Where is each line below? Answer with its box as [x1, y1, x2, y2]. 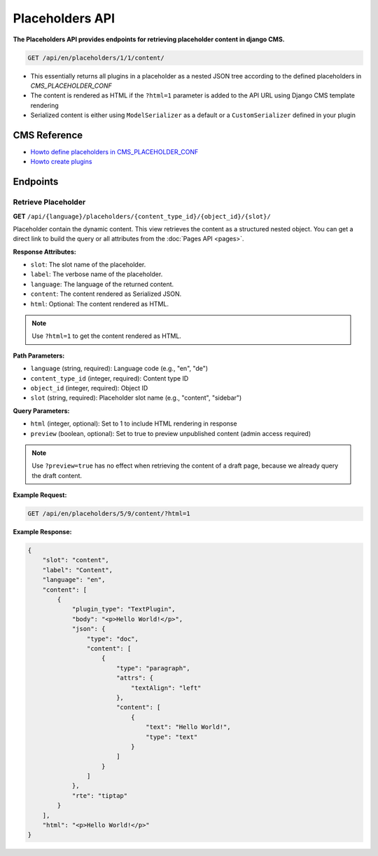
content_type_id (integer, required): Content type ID [30, 374, 189, 382]
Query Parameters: [13, 407, 70, 415]
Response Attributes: [13, 247, 76, 256]
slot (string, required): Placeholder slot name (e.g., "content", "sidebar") [30, 393, 242, 402]
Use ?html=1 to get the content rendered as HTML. [31, 332, 182, 340]
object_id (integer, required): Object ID [30, 384, 148, 392]
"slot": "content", [42, 556, 110, 564]
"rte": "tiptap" [71, 792, 128, 799]
